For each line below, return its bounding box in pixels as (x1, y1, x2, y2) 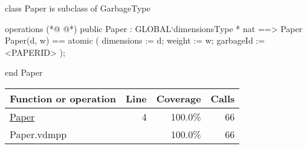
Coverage (156, 91, 201, 105)
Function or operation (10, 91, 116, 105)
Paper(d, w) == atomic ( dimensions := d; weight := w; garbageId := (5, 34, 265, 47)
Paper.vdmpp (10, 127, 67, 141)
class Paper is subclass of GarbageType (5, 2, 150, 14)
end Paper (5, 66, 43, 79)
